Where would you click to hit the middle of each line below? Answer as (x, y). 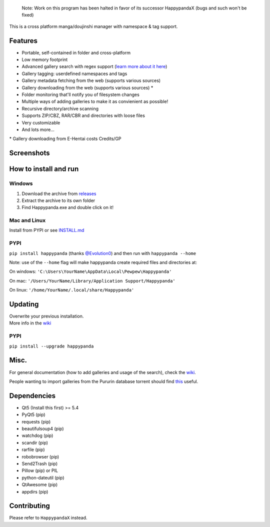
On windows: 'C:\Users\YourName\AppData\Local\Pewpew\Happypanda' (90, 271)
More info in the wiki (30, 323)
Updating (24, 304)
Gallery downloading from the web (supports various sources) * (87, 87)
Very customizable (41, 122)
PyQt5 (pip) (33, 414)
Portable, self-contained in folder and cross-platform (76, 52)
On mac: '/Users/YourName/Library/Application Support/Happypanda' (92, 280)
